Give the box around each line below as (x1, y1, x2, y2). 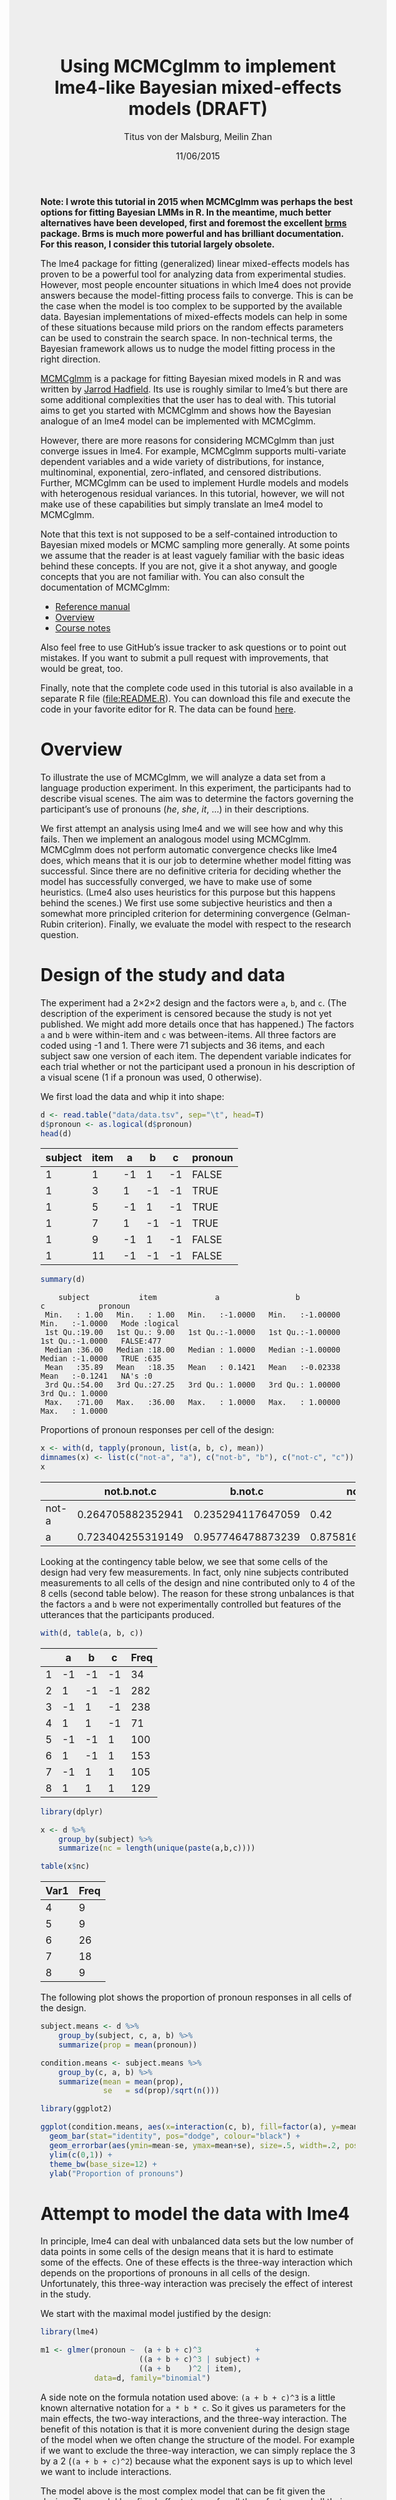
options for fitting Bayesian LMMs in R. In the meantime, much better (40, 206, 332, 218)
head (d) (40, 1128, 73, 1139)
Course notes (54, 621, 112, 634)
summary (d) (40, 1275, 86, 1285)
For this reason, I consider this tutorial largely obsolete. (40, 238, 275, 250)
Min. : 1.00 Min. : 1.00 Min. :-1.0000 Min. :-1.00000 (44, 1310, 341, 1320)
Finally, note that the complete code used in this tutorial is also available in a (40, 681, 354, 694)
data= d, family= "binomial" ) (93, 2373, 212, 2383)
